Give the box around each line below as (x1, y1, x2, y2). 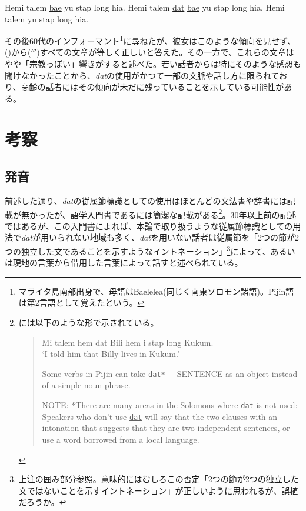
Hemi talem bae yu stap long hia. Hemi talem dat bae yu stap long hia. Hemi (5, 1, 285, 13)
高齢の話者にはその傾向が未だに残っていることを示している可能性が (21, 81, 284, 93)
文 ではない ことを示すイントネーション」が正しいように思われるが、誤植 (18, 484, 298, 496)
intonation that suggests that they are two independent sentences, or (42, 422, 290, 434)
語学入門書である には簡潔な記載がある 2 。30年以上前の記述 (70, 206, 297, 221)
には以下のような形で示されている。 (18, 316, 159, 329)
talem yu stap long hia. (5, 12, 89, 25)
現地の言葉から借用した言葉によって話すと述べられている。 (12, 256, 243, 269)
